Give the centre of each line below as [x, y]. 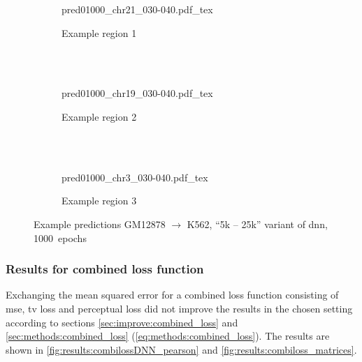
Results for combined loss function [105, 269]
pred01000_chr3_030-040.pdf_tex [135, 177]
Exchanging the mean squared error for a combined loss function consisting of [172, 295]
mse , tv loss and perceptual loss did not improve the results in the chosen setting [179, 308]
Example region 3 [99, 201]
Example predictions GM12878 [100, 224]
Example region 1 [99, 32]
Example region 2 [99, 116]
